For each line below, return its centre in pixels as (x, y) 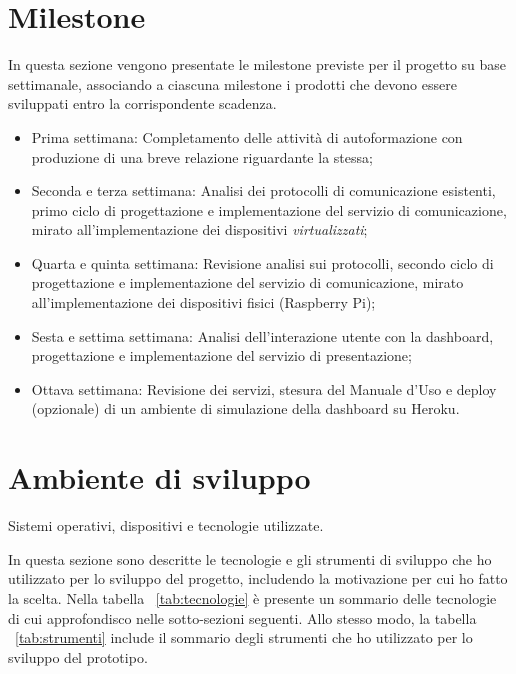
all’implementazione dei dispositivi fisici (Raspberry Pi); (203, 302)
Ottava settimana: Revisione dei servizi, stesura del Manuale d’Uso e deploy (264, 388)
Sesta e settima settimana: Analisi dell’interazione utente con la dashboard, (262, 335)
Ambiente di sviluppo (159, 477)
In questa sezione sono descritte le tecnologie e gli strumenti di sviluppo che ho (250, 558)
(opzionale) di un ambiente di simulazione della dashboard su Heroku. (245, 408)
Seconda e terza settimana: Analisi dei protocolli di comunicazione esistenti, (263, 190)
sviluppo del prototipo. (78, 656)
